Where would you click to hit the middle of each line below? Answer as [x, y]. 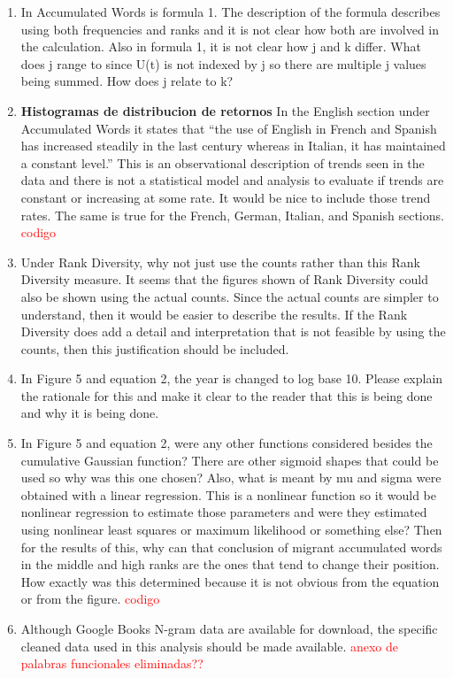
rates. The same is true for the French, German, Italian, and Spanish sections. [232, 215]
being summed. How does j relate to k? [127, 81]
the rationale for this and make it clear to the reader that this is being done [226, 395]
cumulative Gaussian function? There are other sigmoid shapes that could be [230, 460]
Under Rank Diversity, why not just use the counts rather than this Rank [220, 262]
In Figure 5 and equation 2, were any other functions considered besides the [226, 443]
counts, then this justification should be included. [155, 348]
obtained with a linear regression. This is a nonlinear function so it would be [228, 494]
